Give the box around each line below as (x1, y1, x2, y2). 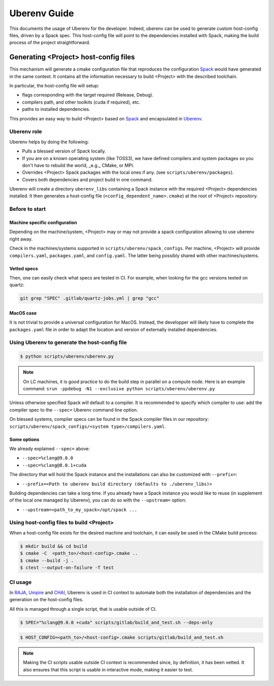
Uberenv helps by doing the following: (9, 139, 89, 145)
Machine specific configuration (9, 220, 77, 226)
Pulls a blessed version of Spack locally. (22, 148, 106, 154)
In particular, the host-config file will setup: (9, 83, 99, 89)
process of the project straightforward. (9, 40, 91, 46)
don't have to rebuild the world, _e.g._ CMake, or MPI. (22, 162, 134, 168)
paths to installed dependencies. (22, 106, 91, 112)
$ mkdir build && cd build (20, 543, 87, 549)
